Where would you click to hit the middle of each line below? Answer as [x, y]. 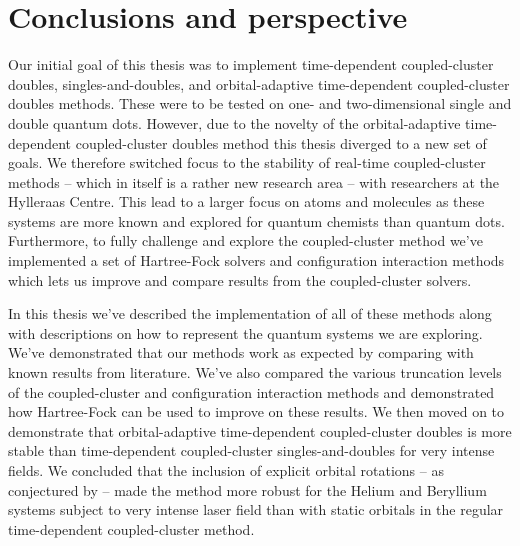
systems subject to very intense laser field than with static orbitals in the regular [256, 509]
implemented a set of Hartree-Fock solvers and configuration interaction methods [256, 260]
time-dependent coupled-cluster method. [131, 528]
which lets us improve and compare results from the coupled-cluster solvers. [240, 279]
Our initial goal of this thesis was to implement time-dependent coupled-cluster [251, 64]
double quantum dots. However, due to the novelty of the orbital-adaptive [234, 122]
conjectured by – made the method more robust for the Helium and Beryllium [247, 489]
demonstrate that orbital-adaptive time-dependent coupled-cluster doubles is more [260, 430]
